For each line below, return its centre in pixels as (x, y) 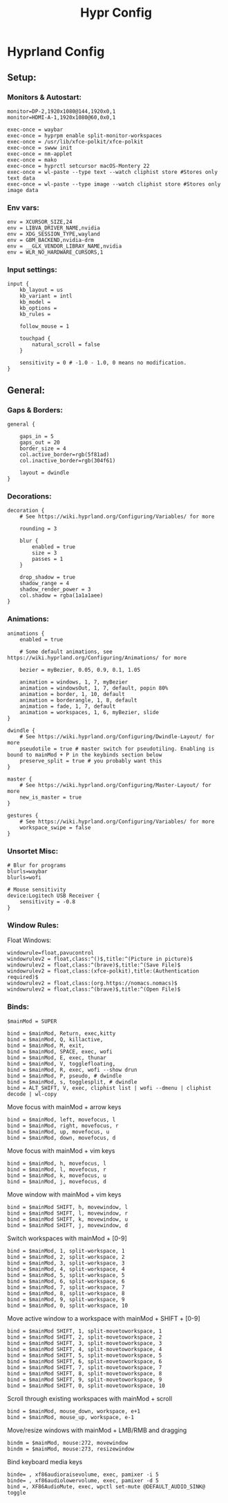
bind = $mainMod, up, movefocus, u (58, 1131)
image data (23, 190)
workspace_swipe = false (55, 827)
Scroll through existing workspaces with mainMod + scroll (90, 1398)
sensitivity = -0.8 (48, 902)
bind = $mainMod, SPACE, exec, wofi (60, 1052)
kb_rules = (35, 314)
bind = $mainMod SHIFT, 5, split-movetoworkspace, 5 (85, 1355)
